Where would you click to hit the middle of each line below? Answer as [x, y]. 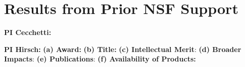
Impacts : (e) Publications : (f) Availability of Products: [100, 59]
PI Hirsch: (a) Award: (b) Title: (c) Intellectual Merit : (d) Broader [123, 49]
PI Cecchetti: [28, 32]
